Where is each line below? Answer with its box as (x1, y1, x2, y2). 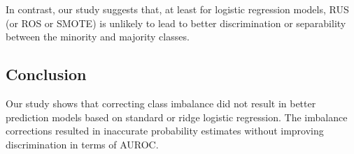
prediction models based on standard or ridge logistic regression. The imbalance (6, 109, 348, 124)
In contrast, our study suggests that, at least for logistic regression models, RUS (6, 2, 349, 16)
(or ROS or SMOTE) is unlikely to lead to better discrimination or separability (6, 15, 346, 30)
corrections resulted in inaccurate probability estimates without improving (6, 123, 324, 138)
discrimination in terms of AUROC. (6, 137, 159, 151)
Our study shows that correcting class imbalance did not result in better (6, 95, 316, 110)
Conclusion (6, 63, 87, 85)
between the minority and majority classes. (6, 29, 190, 44)
